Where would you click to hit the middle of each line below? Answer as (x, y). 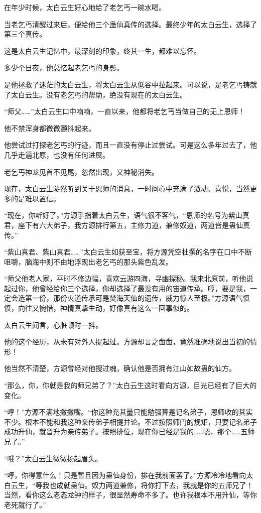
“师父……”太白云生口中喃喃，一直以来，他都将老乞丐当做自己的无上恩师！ (124, 111)
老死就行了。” (25, 504)
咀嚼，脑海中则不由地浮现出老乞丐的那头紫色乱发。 (88, 261)
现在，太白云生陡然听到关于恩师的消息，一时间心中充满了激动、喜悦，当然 (127, 188)
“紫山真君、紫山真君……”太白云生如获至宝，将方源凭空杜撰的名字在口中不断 (128, 252)
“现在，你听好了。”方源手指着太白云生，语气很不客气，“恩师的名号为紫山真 (127, 215)
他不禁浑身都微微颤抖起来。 (50, 128)
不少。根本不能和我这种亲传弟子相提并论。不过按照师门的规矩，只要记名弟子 (130, 421)
